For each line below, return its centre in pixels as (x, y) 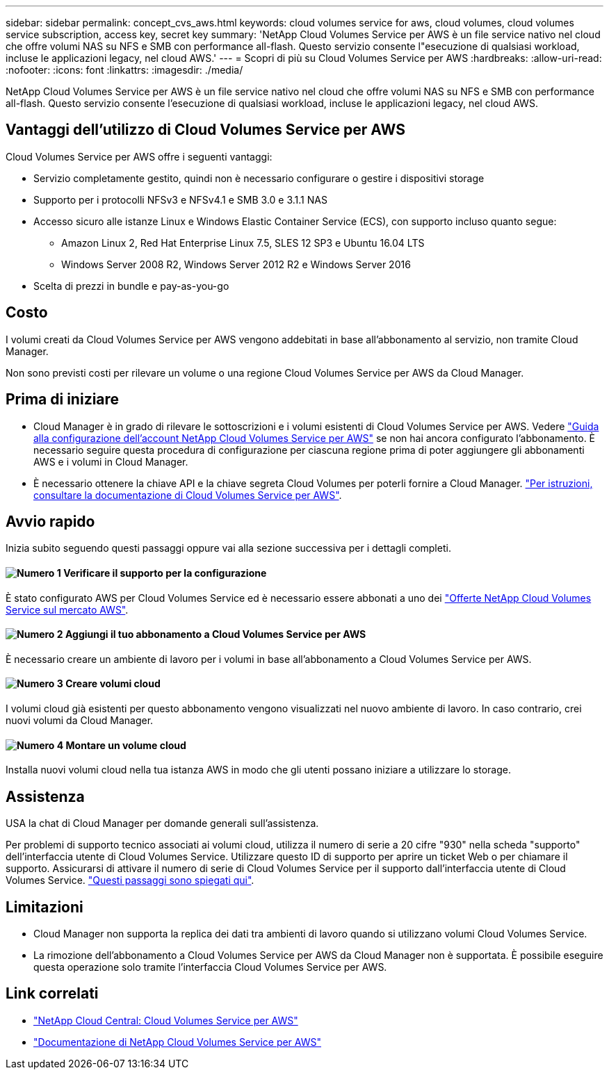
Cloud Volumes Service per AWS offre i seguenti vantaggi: (139, 156)
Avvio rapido (50, 521)
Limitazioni (44, 907)
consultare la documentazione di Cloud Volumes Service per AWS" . (188, 495)
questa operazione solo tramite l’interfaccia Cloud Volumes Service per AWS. (210, 967)
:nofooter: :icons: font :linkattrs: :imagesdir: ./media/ (124, 70)
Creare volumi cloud (113, 684)
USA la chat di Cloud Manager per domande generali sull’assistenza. (162, 823)
